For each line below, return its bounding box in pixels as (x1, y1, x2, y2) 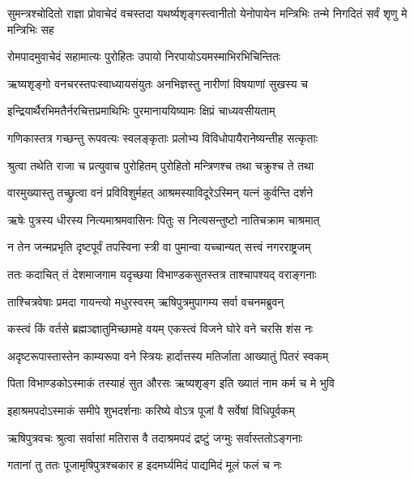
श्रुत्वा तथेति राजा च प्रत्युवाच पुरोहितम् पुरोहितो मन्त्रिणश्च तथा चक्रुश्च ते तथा (7, 156, 314, 173)
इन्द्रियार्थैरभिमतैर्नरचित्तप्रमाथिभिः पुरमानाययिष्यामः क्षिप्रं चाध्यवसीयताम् (7, 102, 275, 119)
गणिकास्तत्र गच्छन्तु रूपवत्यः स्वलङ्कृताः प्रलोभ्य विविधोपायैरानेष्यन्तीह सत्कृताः (7, 129, 318, 146)
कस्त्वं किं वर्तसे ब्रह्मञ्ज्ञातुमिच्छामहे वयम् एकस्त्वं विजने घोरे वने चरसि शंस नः (7, 320, 314, 337)
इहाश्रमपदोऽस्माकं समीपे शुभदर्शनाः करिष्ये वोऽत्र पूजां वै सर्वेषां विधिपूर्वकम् (7, 401, 295, 418)
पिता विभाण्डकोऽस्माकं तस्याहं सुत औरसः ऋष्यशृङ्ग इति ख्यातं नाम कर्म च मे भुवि (7, 374, 335, 391)
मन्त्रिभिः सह (7, 20, 54, 37)
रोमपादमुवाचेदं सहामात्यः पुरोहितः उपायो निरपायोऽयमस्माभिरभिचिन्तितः (7, 48, 281, 65)
